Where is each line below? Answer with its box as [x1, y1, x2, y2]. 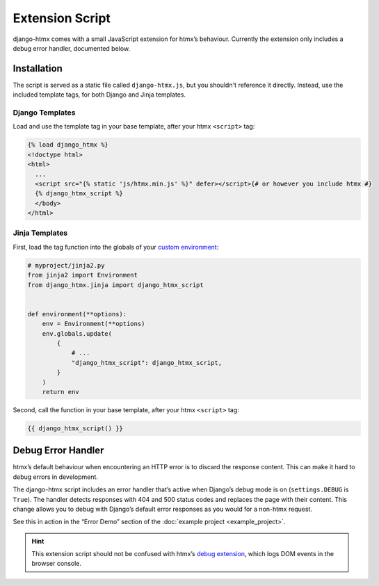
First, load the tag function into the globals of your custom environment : [13, 243, 219, 251]
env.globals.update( [42, 329, 113, 337]
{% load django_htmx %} [27, 141, 109, 149]
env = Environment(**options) [42, 320, 145, 328]
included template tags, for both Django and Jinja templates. [13, 90, 186, 99]
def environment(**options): [27, 310, 127, 318]
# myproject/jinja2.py [27, 261, 105, 269]
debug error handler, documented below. [13, 44, 131, 52]
